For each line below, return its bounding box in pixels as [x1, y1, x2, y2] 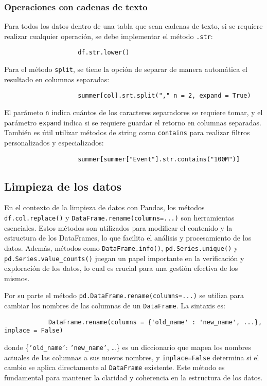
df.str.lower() [78, 49, 130, 57]
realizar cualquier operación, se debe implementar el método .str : [4, 30, 213, 41]
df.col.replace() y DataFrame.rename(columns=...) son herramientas [4, 212, 235, 223]
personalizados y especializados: [4, 137, 104, 148]
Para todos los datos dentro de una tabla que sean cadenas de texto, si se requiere [4, 21, 263, 31]
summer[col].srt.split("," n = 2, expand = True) [78, 92, 251, 100]
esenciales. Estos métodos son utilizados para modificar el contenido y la [4, 222, 233, 233]
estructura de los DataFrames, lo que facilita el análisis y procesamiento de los [4, 232, 252, 243]
